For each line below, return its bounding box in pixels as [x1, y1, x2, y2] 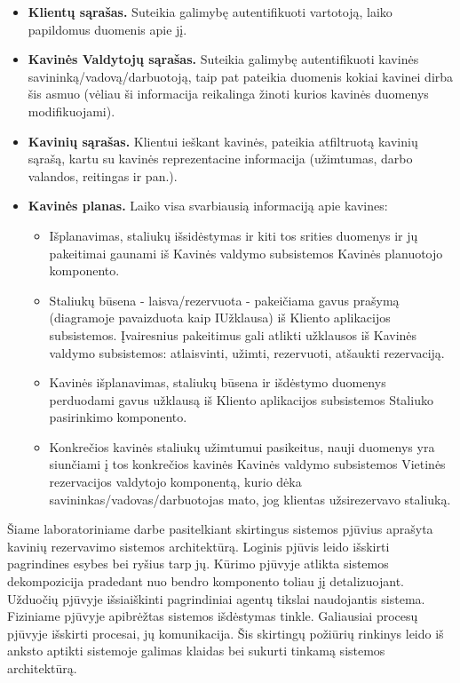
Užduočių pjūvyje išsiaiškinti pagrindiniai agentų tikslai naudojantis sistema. [7, 589, 425, 608]
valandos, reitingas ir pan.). [28, 166, 178, 185]
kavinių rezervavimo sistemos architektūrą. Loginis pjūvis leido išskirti [7, 536, 390, 555]
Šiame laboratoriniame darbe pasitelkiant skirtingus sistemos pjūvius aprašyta [7, 520, 433, 538]
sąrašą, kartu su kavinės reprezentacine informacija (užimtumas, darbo [28, 149, 413, 168]
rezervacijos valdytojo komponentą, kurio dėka [49, 473, 302, 491]
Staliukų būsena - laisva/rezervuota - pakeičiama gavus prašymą [49, 290, 400, 309]
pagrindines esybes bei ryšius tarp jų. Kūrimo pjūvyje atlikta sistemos [7, 554, 389, 573]
